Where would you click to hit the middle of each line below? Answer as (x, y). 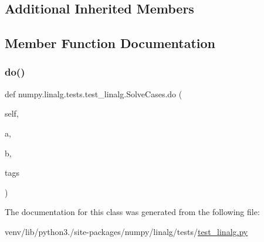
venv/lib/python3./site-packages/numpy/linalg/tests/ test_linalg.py (126, 231)
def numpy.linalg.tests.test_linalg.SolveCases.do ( (94, 93)
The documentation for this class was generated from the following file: (132, 212)
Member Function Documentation (110, 43)
